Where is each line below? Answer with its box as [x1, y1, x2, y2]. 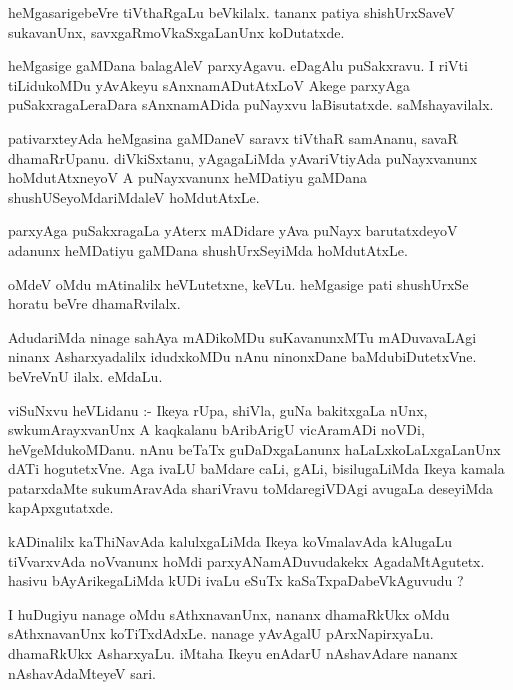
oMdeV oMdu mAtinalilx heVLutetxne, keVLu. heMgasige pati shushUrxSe [8, 273, 469, 294]
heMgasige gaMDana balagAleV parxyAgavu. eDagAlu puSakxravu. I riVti [8, 55, 468, 76]
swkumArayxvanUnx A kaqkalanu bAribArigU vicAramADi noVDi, [8, 419, 425, 440]
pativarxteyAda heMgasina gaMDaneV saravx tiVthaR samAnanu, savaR [8, 127, 458, 148]
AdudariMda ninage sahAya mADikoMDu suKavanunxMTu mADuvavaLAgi [8, 326, 477, 347]
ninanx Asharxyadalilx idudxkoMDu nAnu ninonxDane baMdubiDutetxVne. [8, 346, 477, 367]
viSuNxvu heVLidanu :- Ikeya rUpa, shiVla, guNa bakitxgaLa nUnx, [8, 399, 428, 420]
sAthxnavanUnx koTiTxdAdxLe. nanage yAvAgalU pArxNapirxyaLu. [8, 623, 434, 644]
